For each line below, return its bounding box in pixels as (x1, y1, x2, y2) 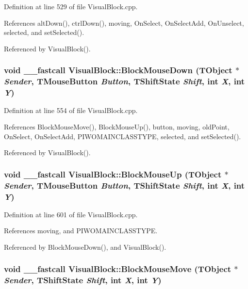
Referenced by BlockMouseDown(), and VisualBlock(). (4, 242, 166, 252)
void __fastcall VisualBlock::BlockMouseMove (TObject (4, 262, 231, 274)
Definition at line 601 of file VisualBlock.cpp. (4, 209, 138, 219)
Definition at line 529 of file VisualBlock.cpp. (4, 1, 138, 11)
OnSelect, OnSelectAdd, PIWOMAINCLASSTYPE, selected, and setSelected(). (4, 131, 241, 141)
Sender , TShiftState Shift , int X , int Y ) (4, 273, 162, 286)
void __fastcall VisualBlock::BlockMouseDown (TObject (4, 64, 232, 76)
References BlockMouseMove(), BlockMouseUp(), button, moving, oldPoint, (4, 122, 230, 132)
